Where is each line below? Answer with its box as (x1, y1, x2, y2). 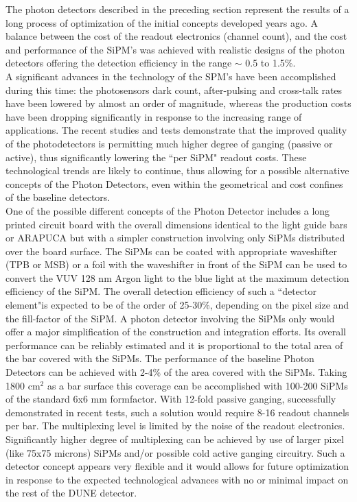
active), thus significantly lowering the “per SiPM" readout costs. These (5, 150, 307, 164)
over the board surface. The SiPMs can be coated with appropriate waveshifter (5, 243, 337, 258)
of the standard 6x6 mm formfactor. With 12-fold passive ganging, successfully (5, 392, 336, 406)
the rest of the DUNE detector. (5, 486, 137, 500)
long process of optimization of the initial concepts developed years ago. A (5, 15, 318, 29)
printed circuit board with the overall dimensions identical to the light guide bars (5, 217, 347, 231)
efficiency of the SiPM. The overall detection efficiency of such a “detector (5, 284, 316, 298)
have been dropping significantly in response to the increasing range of (5, 109, 302, 123)
